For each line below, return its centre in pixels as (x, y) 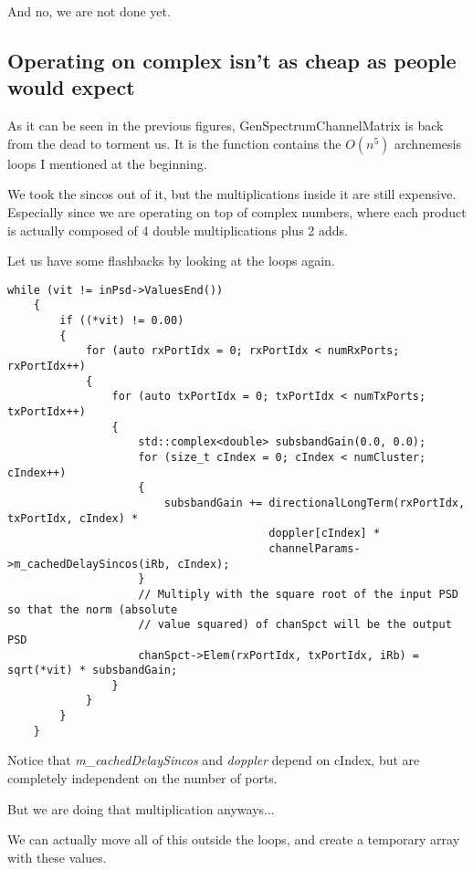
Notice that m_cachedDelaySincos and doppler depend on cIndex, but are (214, 760)
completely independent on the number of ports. (142, 778)
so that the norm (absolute (93, 609)
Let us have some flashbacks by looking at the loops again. (171, 261)
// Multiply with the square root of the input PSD (298, 594)
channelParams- (315, 548)
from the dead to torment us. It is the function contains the (174, 143)
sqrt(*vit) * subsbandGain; (93, 671)
